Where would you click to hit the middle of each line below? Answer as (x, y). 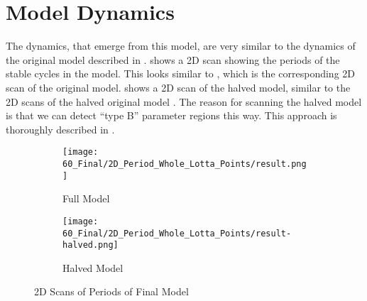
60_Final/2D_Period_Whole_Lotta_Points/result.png (185, 164)
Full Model (86, 198)
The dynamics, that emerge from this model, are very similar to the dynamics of (181, 46)
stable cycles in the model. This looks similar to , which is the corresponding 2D (180, 73)
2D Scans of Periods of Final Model (111, 291)
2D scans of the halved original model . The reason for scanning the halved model (184, 101)
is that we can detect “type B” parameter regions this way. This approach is (171, 115)
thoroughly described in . (60, 129)
